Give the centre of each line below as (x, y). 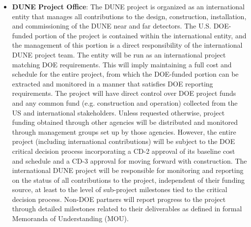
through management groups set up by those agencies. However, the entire (124, 131)
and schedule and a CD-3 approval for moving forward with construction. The (129, 160)
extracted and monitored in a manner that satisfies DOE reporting (112, 83)
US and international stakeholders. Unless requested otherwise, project (118, 112)
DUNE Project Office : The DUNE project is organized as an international (128, 6)
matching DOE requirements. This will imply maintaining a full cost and (122, 64)
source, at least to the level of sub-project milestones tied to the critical (120, 189)
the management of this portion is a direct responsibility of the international (127, 45)
